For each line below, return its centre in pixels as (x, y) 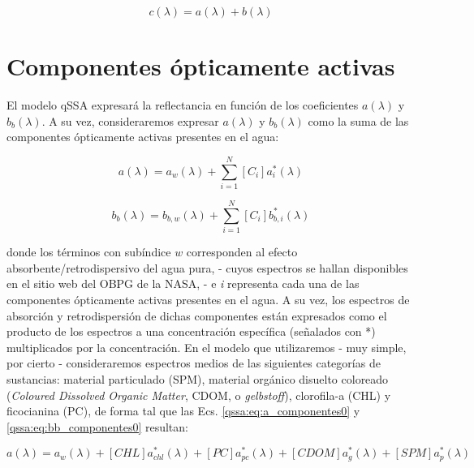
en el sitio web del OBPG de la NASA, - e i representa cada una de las (183, 283)
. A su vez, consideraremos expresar (130, 120)
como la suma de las (358, 120)
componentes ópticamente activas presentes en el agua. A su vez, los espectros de (208, 299)
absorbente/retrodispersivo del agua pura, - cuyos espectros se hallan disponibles (207, 267)
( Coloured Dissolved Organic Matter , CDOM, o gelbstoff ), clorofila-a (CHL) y (199, 395)
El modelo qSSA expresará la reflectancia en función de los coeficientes (183, 105)
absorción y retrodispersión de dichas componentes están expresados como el (197, 315)
